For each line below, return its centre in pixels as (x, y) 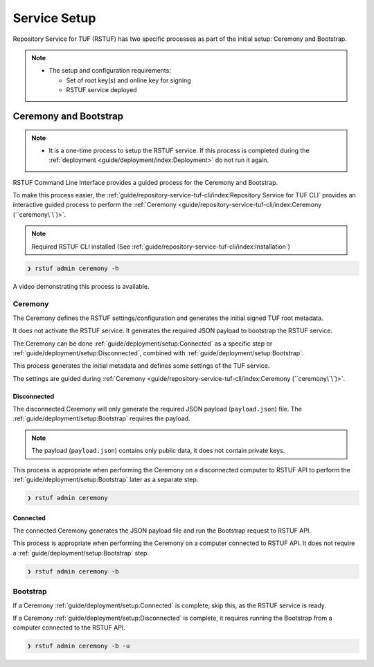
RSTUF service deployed (102, 90)
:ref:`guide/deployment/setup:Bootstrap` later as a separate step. (106, 480)
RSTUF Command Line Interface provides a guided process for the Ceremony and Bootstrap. (145, 182)
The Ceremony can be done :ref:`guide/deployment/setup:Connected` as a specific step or (143, 344)
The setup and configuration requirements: (110, 71)
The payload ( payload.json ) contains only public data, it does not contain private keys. (158, 451)
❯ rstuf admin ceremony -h (73, 268)
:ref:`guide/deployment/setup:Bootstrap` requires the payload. (101, 418)
